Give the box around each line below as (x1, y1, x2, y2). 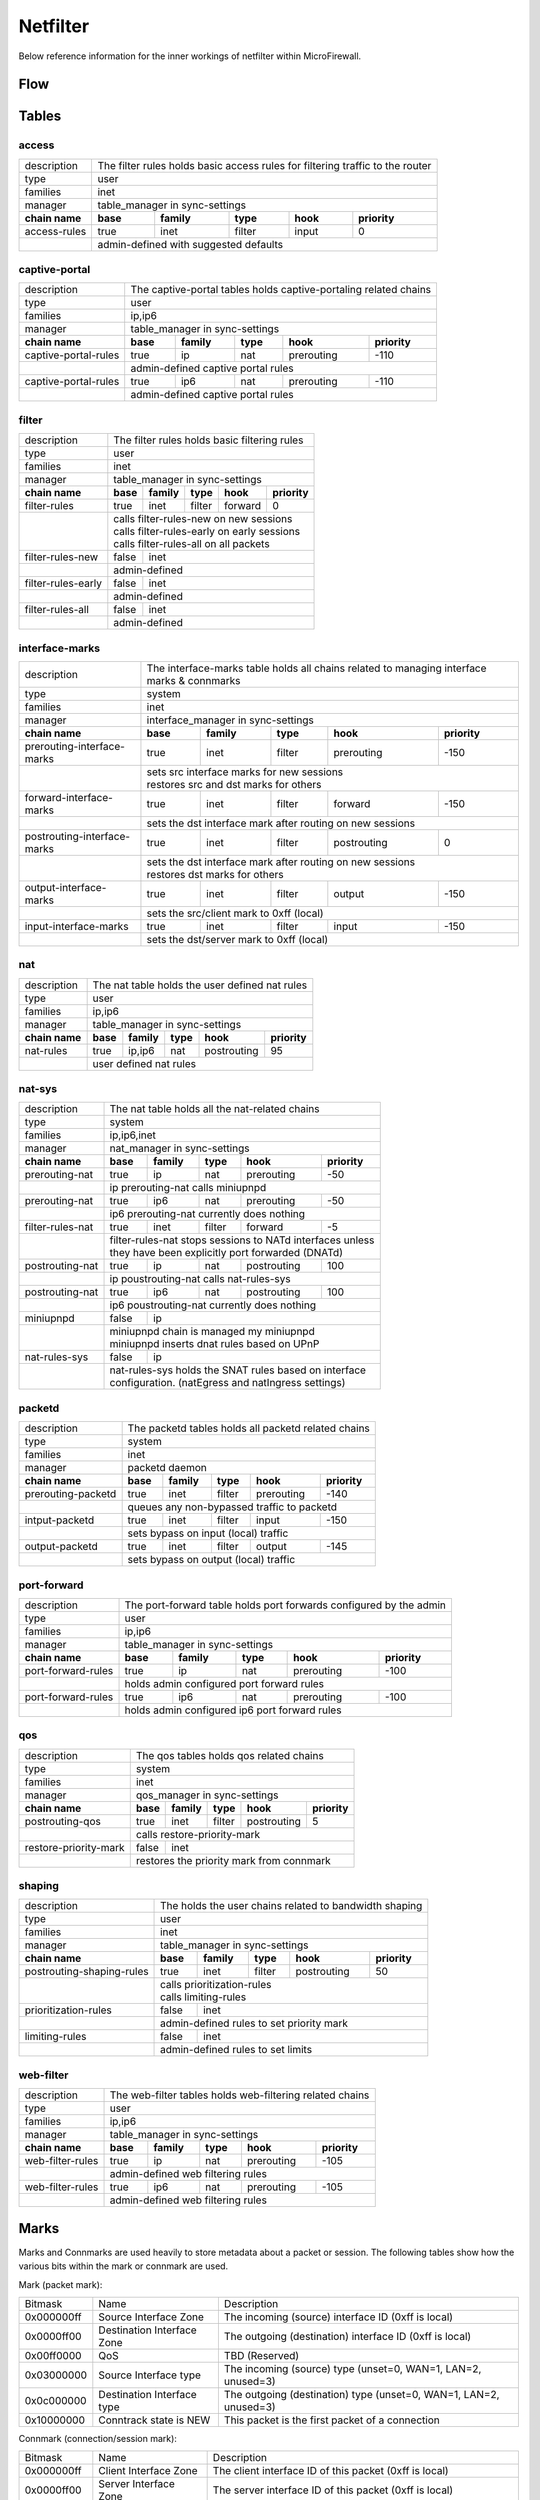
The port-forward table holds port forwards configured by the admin (124, 1598, 447, 1612)
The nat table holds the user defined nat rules (92, 978, 308, 992)
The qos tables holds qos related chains (135, 1748, 324, 1762)
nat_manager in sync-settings (109, 1141, 250, 1155)
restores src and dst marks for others (146, 777, 322, 791)
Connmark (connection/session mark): (18, 2432, 177, 2444)
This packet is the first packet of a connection (223, 2413, 440, 2427)
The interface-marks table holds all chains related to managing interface (146, 661, 487, 675)
